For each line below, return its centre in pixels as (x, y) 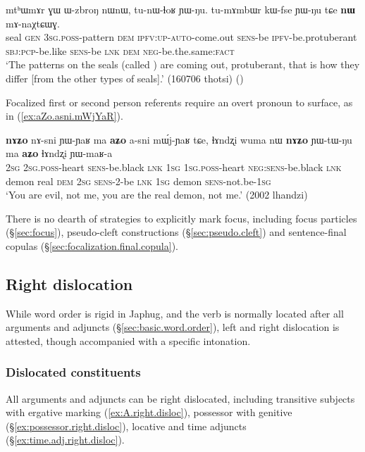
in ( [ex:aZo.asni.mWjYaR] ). (64, 116)
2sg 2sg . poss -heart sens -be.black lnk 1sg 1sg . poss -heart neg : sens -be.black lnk (174, 167)
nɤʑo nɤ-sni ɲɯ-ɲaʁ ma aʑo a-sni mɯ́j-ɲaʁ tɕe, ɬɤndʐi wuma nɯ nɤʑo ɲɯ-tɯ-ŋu (179, 139)
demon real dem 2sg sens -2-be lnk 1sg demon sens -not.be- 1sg (138, 181)
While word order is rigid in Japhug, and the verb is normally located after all (175, 313)
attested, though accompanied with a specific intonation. (128, 340)
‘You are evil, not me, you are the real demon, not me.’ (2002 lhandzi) (157, 195)
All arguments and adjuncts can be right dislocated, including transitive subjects (180, 398)
